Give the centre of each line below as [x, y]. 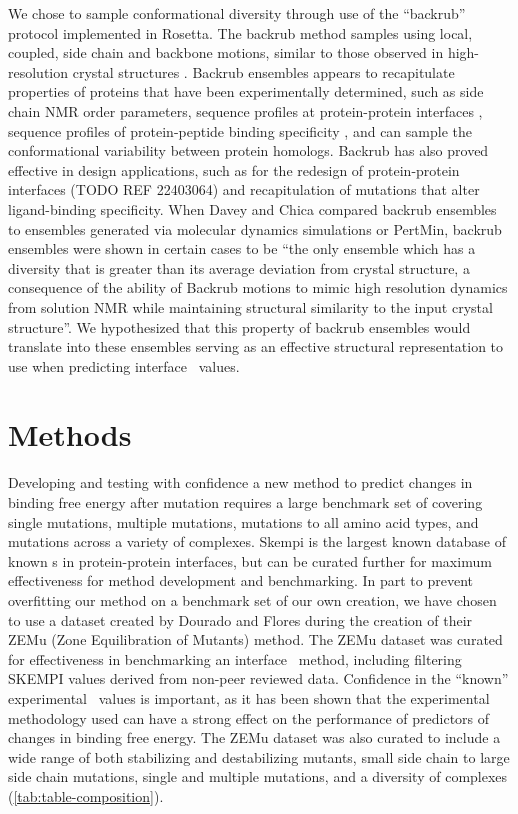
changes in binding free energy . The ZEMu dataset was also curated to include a [254, 737]
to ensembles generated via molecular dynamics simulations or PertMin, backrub [255, 228]
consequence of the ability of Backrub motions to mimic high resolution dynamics [258, 287]
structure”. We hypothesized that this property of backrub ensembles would [239, 326]
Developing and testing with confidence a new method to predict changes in [240, 482]
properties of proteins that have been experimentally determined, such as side [246, 91]
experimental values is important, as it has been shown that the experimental [249, 697]
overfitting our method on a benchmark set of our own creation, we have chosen [252, 599]
